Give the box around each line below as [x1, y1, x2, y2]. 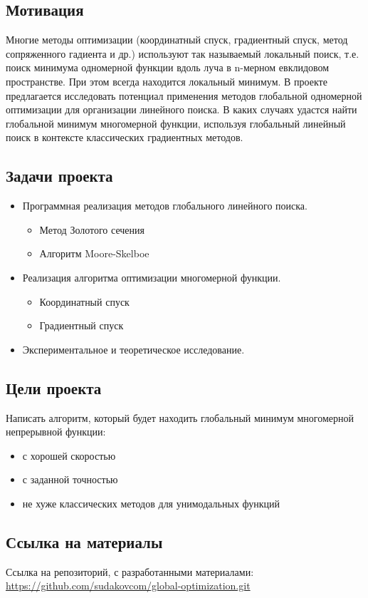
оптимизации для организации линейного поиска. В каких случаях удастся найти [6, 102, 357, 117]
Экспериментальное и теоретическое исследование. [22, 341, 245, 356]
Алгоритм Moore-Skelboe [39, 246, 149, 261]
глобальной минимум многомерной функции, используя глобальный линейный [6, 115, 346, 130]
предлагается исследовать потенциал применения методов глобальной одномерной [6, 88, 362, 103]
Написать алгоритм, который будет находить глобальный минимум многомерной [6, 410, 354, 425]
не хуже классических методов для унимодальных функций [22, 495, 280, 510]
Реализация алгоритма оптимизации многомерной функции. [22, 269, 281, 284]
